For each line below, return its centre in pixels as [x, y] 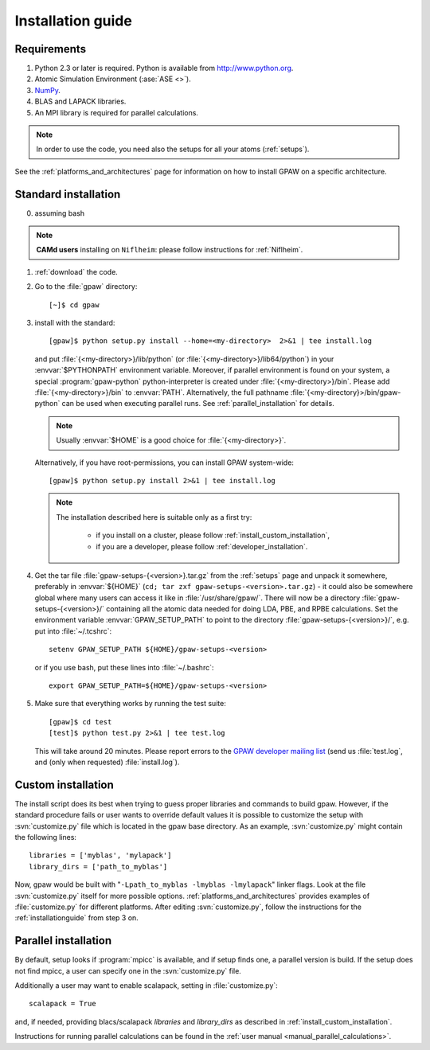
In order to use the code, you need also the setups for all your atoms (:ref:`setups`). [173, 149]
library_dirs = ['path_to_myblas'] [98, 867]
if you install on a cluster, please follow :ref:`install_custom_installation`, [213, 535]
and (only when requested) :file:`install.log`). [107, 762]
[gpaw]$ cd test [80, 722]
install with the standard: [75, 323]
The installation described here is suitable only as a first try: [154, 517]
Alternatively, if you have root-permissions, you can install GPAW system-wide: [164, 463]
